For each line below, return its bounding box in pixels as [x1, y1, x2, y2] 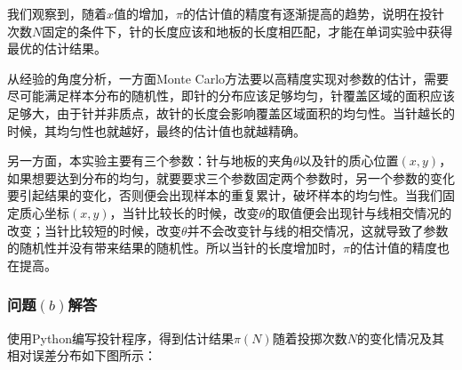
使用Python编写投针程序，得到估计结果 [7, 328, 234, 347]
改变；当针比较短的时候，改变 [7, 221, 181, 239]
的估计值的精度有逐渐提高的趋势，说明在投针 [183, 4, 444, 22]
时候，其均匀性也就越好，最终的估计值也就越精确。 [7, 121, 306, 140]
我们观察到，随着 [7, 4, 107, 22]
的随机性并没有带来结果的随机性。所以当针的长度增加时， [7, 238, 343, 257]
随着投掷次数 [272, 328, 347, 347]
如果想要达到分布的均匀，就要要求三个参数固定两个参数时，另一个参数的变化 [7, 168, 455, 187]
